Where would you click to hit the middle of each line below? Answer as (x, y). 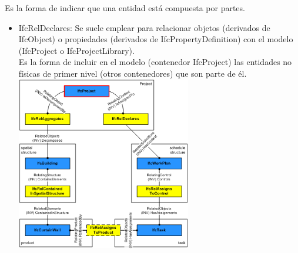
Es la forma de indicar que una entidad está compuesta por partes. (125, 8)
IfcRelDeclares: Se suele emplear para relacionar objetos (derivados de (144, 27)
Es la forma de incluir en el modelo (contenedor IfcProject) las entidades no (155, 62)
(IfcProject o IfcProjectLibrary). (76, 50)
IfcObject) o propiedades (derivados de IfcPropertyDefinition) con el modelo (156, 39)
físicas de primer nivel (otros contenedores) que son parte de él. (133, 73)
